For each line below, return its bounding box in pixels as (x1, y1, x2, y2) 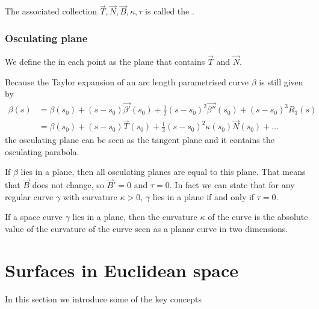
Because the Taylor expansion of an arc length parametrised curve (5, 75, 249, 88)
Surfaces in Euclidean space (5, 257, 239, 282)
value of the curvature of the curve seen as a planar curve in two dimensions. (5, 222, 288, 234)
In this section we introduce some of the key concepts (5, 292, 202, 305)
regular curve (5, 190, 54, 203)
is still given (259, 75, 303, 88)
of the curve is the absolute (208, 210, 308, 223)
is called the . (145, 5, 194, 17)
